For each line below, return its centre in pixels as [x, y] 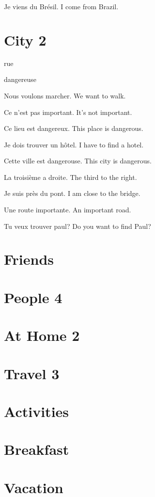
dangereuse [20, 79]
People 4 [33, 297]
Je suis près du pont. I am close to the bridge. [72, 193]
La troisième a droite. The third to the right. [70, 177]
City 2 [25, 40]
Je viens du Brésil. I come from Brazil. [61, 6]
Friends [29, 259]
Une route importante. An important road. [68, 210]
